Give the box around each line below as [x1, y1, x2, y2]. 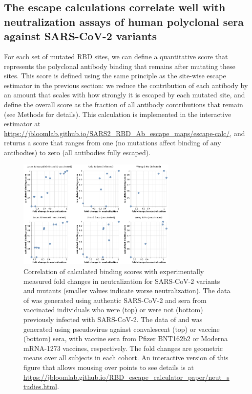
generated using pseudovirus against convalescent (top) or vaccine [23, 324, 220, 334]
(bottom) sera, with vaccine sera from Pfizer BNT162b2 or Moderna [23, 333, 228, 344]
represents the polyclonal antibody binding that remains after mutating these [4, 61, 235, 71]
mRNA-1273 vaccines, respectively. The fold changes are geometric [23, 343, 223, 353]
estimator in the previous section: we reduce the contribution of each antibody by [4, 80, 248, 90]
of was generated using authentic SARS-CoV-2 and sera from [23, 295, 207, 305]
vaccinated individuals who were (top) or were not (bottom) [23, 304, 203, 315]
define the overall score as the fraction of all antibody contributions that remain [4, 99, 243, 109]
